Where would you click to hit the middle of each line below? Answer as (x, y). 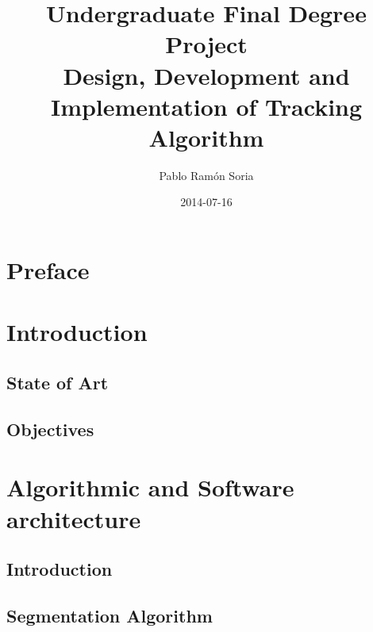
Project (206, 44)
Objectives (50, 429)
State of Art (58, 383)
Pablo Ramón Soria (206, 175)
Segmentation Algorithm (110, 615)
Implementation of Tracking (206, 106)
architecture (74, 518)
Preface (48, 270)
